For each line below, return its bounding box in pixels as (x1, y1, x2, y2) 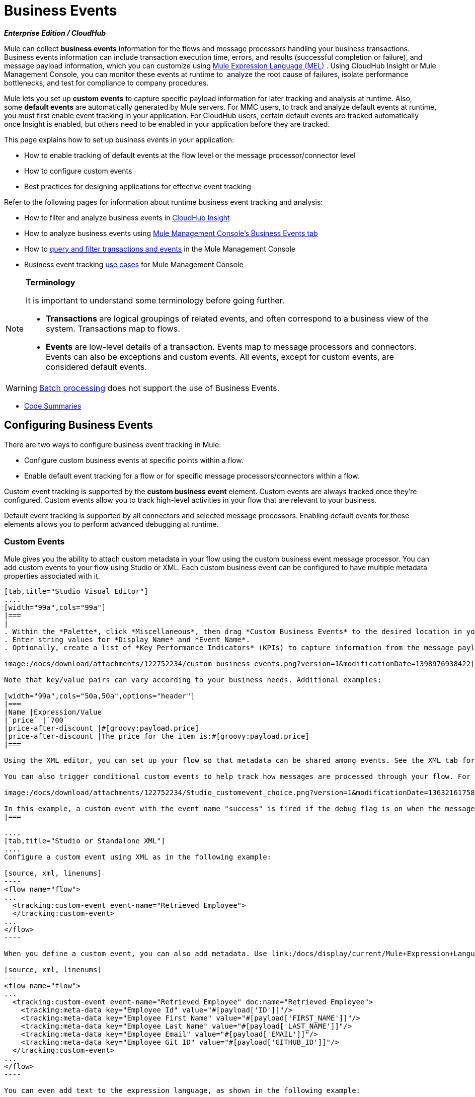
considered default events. (46, 361, 147, 372)
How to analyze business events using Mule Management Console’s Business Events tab (24, 228, 318, 238)
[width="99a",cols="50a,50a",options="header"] (4, 692, 195, 700)
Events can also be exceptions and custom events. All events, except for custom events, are (46, 351, 394, 362)
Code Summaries (24, 401, 82, 410)
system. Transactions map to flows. (46, 323, 180, 334)
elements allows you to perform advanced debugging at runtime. (4, 519, 219, 528)
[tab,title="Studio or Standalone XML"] (4, 837, 166, 845)
